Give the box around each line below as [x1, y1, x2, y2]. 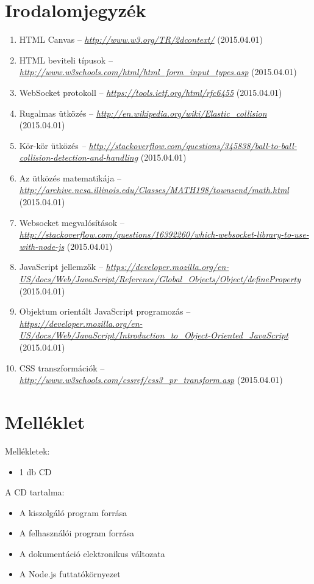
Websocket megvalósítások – [19, 216, 124, 228]
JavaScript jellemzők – [19, 260, 103, 273]
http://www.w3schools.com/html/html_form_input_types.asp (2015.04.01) [19, 65, 297, 78]
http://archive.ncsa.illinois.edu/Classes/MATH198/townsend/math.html [19, 183, 289, 196]
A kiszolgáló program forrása [19, 506, 127, 519]
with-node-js [19, 239, 65, 252]
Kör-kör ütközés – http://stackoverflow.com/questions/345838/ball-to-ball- [19, 139, 297, 151]
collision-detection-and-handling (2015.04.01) [19, 151, 187, 164]
